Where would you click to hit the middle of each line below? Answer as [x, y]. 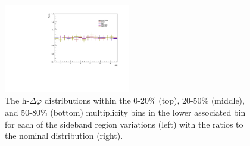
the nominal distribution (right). [64, 136]
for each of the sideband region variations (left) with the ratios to [124, 124]
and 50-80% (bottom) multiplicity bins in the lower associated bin [125, 112]
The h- [17, 100]
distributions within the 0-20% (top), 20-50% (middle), [144, 100]
